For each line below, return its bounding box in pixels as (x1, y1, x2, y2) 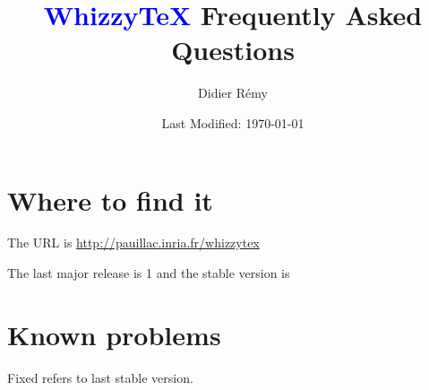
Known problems (7, 316, 221, 352)
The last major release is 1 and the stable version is (7, 264, 290, 282)
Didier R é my (198, 83, 268, 102)
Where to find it (7, 181, 213, 218)
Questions (171, 31, 295, 68)
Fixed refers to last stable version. (7, 368, 193, 386)
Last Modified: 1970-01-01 (161, 113, 305, 132)
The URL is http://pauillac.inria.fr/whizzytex (7, 233, 260, 252)
